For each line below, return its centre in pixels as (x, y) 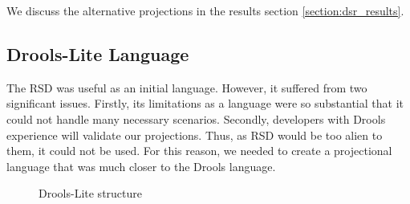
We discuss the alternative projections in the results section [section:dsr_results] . (205, 10)
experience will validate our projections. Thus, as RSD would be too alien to (195, 135)
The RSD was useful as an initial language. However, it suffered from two (187, 87)
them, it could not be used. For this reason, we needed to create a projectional (199, 151)
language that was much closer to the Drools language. (141, 166)
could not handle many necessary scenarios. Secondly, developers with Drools (196, 118)
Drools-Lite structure (90, 193)
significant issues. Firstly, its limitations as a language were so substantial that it (205, 103)
